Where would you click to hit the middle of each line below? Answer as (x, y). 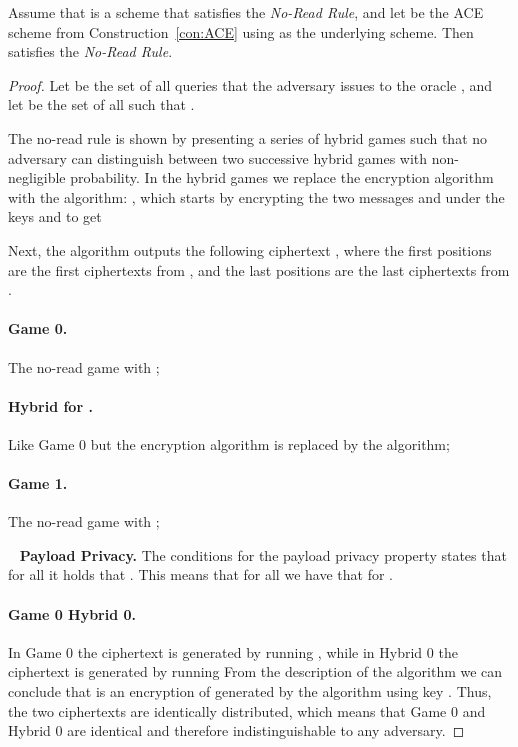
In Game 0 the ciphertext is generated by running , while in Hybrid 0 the (233, 651)
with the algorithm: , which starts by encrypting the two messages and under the (256, 196)
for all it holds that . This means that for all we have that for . (200, 574)
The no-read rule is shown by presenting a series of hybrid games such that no (248, 137)
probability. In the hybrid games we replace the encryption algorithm (282, 177)
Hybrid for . (50, 405)
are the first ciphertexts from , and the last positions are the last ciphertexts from (259, 269)
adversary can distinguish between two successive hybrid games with (218, 157)
